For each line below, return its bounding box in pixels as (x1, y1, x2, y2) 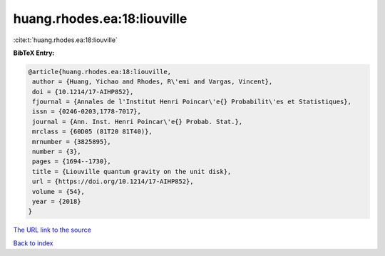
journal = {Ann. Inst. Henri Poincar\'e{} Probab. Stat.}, (32, 118, 243, 126)
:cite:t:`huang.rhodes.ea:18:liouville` (13, 36, 118, 44)
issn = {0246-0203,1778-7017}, (32, 108, 142, 116)
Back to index (13, 239, 53, 247)
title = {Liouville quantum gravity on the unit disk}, (32, 168, 232, 175)
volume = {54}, (32, 188, 86, 195)
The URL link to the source (13, 225, 92, 235)
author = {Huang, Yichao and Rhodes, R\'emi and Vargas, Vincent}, (32, 78, 273, 86)
